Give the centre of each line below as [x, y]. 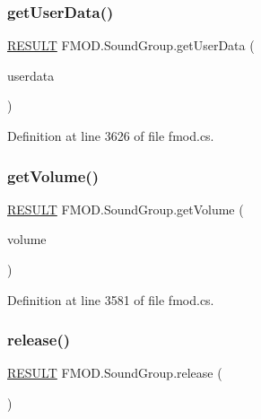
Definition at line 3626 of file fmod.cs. [111, 135]
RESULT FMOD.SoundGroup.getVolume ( [126, 209]
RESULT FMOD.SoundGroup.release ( [115, 373]
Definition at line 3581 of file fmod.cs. [111, 299]
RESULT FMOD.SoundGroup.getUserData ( [131, 45]
